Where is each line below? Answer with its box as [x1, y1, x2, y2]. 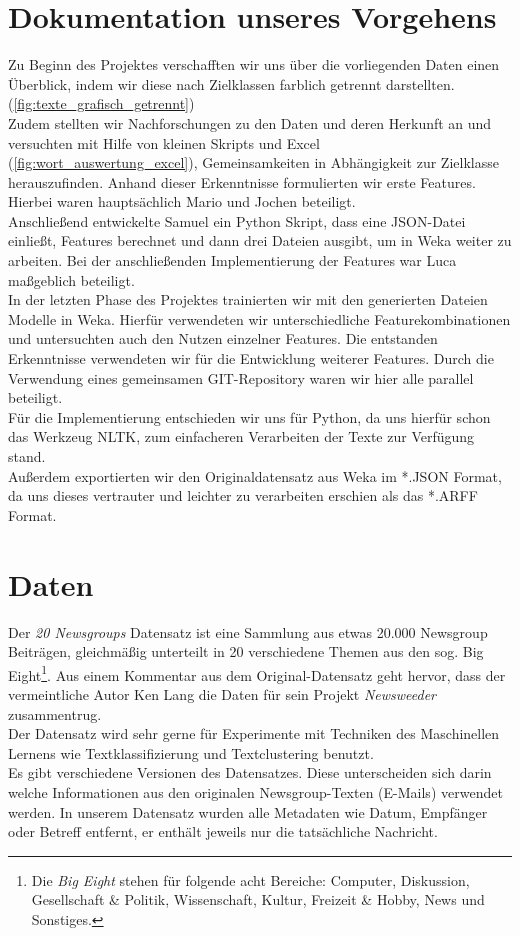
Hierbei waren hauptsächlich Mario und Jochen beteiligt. [8, 191, 356, 212]
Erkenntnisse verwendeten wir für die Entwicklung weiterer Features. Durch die [8, 348, 494, 369]
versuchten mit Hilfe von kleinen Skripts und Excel [8, 132, 320, 153]
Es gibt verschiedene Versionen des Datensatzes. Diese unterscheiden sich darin [8, 762, 492, 783]
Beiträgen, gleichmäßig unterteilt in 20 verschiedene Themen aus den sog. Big [8, 641, 484, 662]
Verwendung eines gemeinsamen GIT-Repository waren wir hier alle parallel [8, 367, 474, 388]
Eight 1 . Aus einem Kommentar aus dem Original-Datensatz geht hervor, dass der [8, 661, 506, 685]
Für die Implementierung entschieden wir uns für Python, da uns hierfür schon [8, 406, 491, 427]
